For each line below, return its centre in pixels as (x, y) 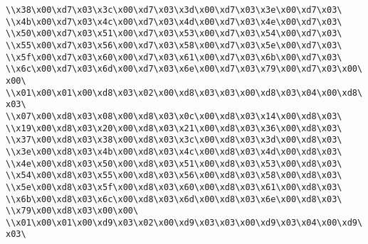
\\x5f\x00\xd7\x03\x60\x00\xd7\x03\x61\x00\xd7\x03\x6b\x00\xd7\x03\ (174, 57)
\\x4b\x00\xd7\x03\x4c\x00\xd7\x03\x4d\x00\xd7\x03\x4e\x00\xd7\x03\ (174, 22)
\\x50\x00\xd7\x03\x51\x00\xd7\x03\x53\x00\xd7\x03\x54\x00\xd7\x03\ (174, 34)
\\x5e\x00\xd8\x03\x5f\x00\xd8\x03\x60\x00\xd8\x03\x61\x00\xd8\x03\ (174, 187)
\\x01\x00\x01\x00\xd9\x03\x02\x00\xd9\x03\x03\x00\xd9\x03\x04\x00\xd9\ (184, 222)
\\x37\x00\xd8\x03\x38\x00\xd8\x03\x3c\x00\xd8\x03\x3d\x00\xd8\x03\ (174, 140)
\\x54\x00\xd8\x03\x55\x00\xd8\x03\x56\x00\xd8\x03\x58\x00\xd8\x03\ (174, 176)
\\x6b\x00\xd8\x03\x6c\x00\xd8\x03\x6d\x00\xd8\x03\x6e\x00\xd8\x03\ (174, 199)
